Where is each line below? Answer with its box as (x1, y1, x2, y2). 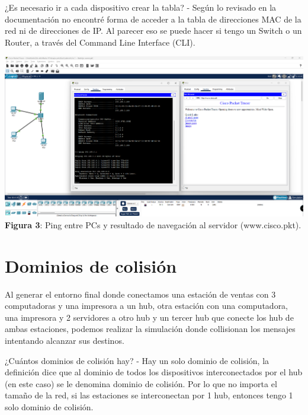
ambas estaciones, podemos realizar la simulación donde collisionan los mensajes (5, 323, 296, 335)
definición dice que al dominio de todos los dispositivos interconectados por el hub (5, 366, 303, 378)
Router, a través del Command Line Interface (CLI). (5, 36, 195, 48)
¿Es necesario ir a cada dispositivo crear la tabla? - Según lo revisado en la (5, 1, 277, 13)
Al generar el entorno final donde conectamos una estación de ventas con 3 (5, 288, 276, 300)
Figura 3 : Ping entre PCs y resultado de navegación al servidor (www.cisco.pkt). (5, 218, 301, 231)
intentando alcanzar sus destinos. (5, 334, 124, 347)
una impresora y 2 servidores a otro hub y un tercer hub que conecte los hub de (5, 311, 294, 323)
